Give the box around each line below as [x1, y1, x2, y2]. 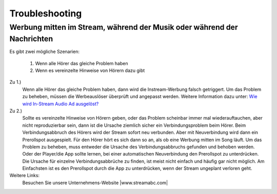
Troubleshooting [9, 8, 82, 19]
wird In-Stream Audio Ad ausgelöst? [22, 101, 99, 107]
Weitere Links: [9, 172, 40, 179]
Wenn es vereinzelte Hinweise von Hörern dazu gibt [35, 67, 145, 74]
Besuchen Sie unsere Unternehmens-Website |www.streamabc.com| [22, 180, 168, 186]
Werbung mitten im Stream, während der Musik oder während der [9, 23, 238, 32]
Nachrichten [9, 34, 53, 44]
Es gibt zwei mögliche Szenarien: [9, 49, 80, 55]
